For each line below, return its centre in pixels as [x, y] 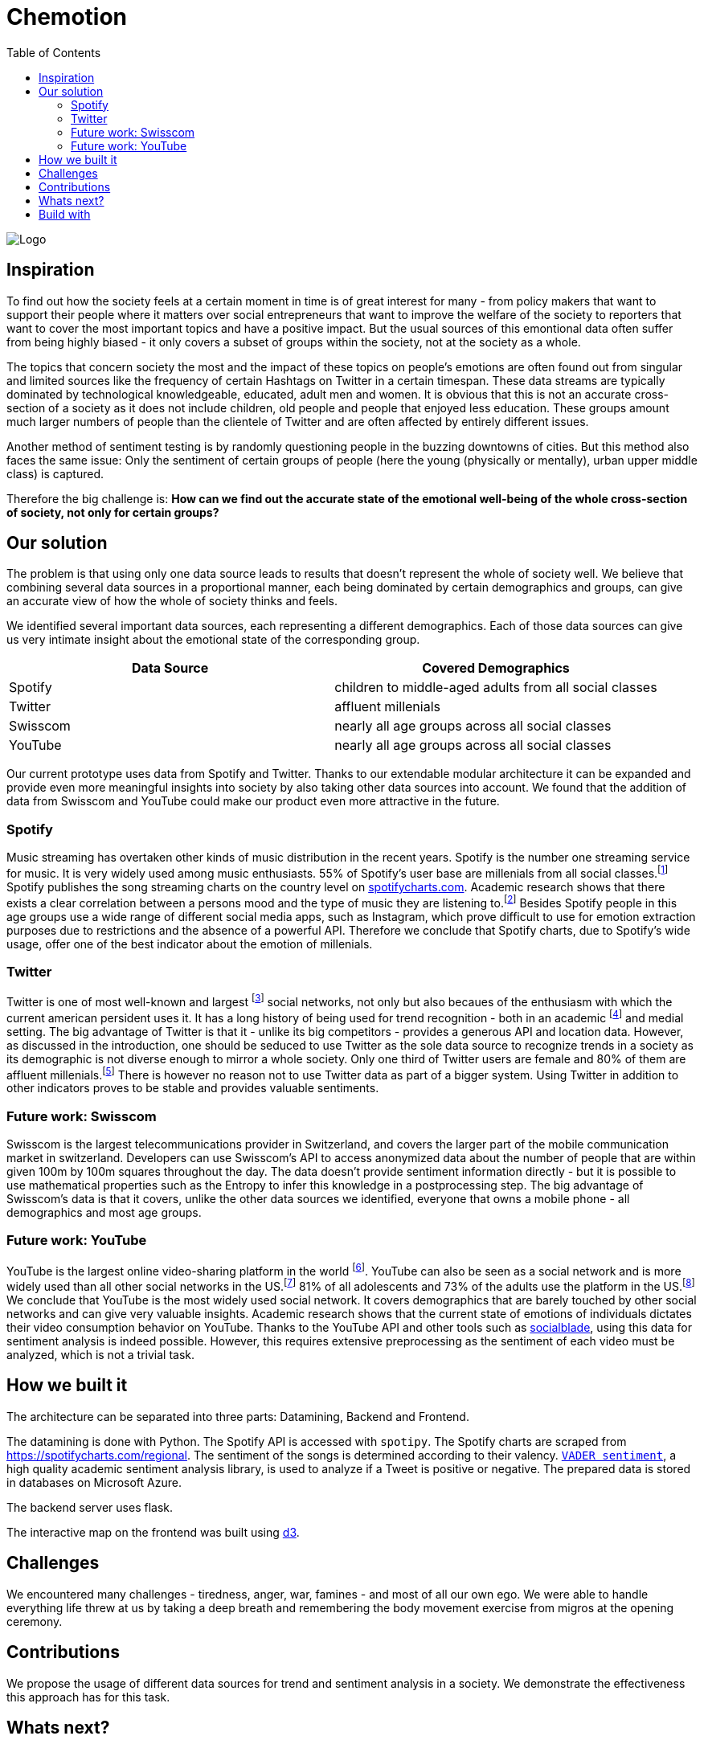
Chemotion [67, 17]
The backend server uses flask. [90, 1507]
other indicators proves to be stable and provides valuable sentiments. [193, 1088]
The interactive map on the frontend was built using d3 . [153, 1532]
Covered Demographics [496, 668]
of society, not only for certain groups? [113, 512]
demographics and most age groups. [104, 1212]
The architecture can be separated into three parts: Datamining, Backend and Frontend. [238, 1416]
